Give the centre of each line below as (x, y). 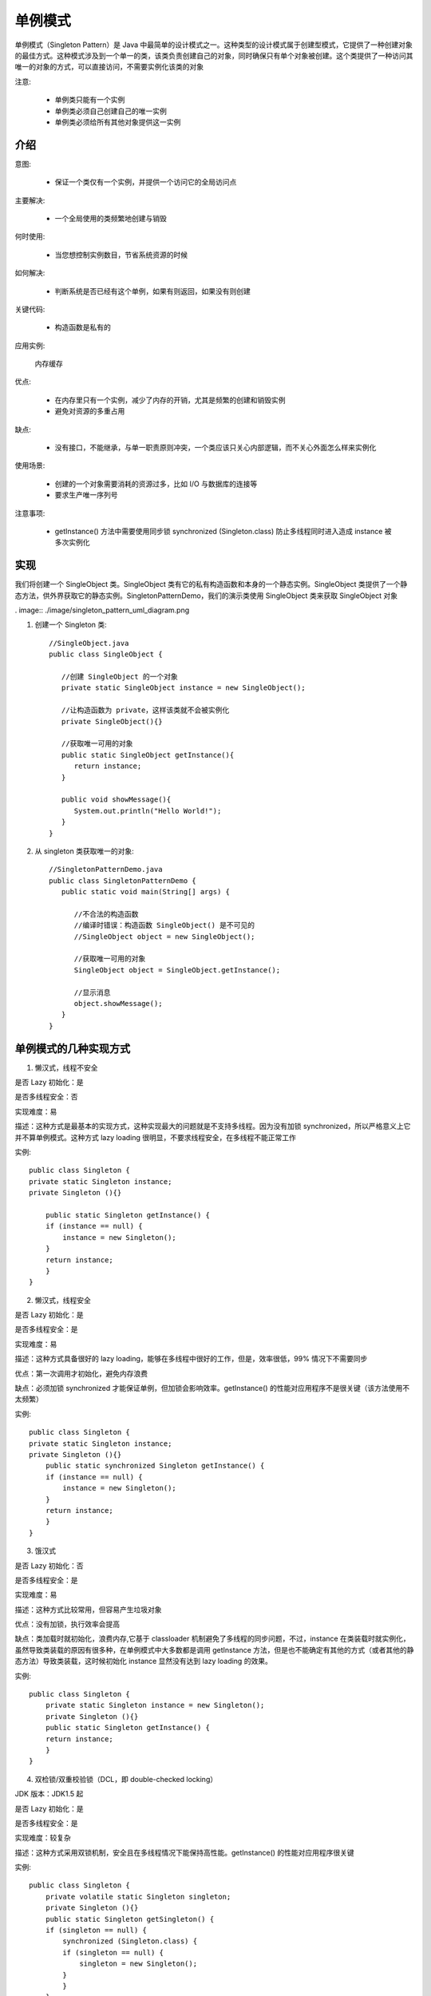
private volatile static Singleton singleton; (138, 1897)
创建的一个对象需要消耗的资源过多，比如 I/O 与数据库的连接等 (156, 484)
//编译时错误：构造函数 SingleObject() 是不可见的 (164, 925)
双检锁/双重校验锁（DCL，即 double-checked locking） (126, 1779)
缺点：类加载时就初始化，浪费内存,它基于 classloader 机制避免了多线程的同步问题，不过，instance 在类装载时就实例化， (212, 1639)
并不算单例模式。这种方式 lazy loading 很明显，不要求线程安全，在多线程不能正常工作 (156, 1137)
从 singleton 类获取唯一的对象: (85, 851)
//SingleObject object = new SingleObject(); (164, 937)
